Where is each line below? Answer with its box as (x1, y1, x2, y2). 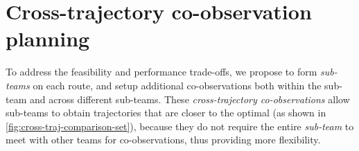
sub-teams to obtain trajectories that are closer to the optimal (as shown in (6, 105, 326, 120)
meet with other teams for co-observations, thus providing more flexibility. (6, 132, 321, 147)
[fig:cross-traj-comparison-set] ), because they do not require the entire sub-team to (6, 118, 354, 133)
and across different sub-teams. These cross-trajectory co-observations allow (29, 91, 350, 106)
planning (6, 24, 90, 53)
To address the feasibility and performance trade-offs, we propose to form (6, 64, 317, 79)
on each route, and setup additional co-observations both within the (33, 78, 322, 92)
